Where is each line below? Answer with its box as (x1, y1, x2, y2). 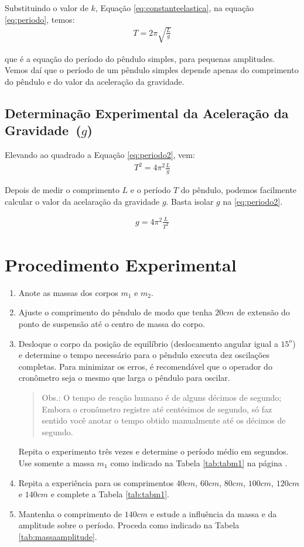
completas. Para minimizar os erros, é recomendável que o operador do (18, 360, 272, 372)
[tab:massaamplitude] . (18, 530, 97, 542)
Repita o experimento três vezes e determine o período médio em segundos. (18, 445, 289, 457)
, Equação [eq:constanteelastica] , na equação (95, 2, 254, 13)
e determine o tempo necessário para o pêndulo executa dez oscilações (18, 349, 269, 361)
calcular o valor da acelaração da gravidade (5, 195, 160, 207)
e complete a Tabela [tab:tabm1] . (50, 488, 169, 500)
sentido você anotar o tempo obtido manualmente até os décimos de (42, 414, 286, 426)
